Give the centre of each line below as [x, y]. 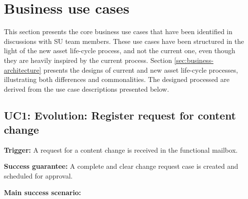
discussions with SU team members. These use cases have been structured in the [124, 41]
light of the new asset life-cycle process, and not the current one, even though [120, 50]
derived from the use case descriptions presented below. [86, 89]
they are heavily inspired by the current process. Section [88, 60]
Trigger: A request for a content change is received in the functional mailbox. [121, 149]
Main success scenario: [43, 192]
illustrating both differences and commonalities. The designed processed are [117, 79]
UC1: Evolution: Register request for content [120, 115]
